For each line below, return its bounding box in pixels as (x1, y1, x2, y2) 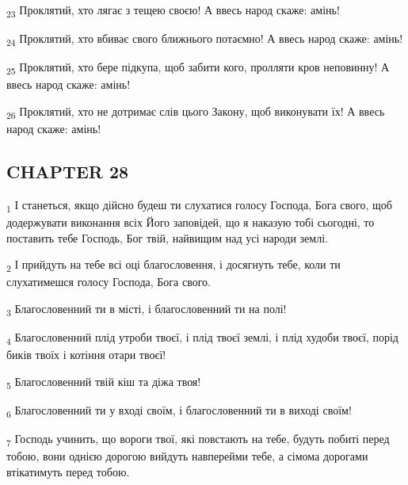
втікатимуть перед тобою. (6, 463, 130, 479)
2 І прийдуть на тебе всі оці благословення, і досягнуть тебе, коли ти (6, 256, 341, 274)
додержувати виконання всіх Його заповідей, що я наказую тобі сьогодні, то (6, 214, 375, 231)
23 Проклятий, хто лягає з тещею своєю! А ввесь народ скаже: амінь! (6, 2, 340, 20)
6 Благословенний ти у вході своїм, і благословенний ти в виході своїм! (6, 401, 352, 420)
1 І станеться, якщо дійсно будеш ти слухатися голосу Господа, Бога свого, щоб (6, 196, 392, 215)
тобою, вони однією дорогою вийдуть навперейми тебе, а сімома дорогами (6, 448, 368, 464)
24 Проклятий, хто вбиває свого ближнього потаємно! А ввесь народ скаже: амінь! (6, 30, 403, 48)
